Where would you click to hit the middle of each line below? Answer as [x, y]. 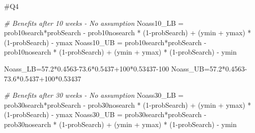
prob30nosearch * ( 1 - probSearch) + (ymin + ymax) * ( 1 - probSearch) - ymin [121, 124]
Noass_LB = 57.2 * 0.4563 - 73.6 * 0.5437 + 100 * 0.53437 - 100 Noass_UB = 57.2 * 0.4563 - [126, 68]
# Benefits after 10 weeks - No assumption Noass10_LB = [94, 23]
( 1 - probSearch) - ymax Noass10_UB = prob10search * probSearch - [105, 42]
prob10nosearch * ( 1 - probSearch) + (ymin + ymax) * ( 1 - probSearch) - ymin [121, 52]
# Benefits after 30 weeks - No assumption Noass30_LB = [94, 95]
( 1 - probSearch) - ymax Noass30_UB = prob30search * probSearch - [105, 114]
